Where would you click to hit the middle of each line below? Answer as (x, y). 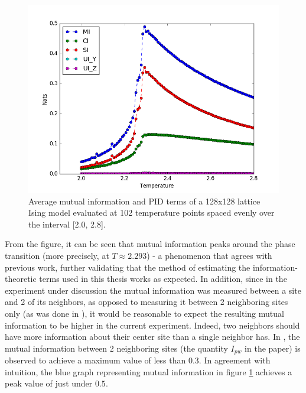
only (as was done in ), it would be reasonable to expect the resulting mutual (144, 313)
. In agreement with (235, 360)
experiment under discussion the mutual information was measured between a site (153, 290)
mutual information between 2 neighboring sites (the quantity (116, 348)
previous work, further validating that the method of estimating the (128, 267)
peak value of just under (49, 383)
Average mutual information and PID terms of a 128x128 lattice (144, 201)
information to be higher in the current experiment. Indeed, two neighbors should (152, 325)
